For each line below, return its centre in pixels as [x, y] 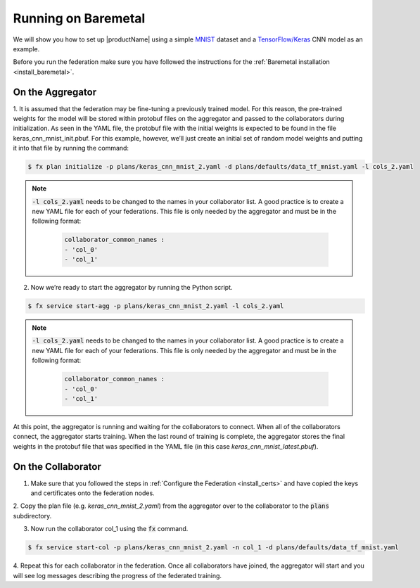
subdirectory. [32, 516]
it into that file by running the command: [71, 148]
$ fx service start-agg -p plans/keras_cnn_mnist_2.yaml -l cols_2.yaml [156, 306]
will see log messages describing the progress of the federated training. [117, 575]
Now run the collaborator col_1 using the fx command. [109, 529]
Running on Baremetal [79, 18]
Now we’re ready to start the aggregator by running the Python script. [132, 288]
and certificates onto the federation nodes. [93, 493]
